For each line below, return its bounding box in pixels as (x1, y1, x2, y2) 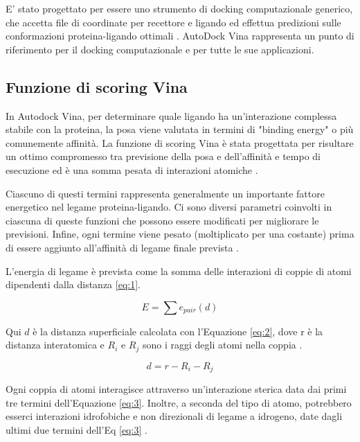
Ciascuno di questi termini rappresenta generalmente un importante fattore (6, 186, 325, 200)
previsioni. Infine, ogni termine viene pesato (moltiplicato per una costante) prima (6, 227, 354, 241)
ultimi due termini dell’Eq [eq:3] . (6, 422, 147, 436)
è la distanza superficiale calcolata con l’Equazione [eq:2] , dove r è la (33, 324, 323, 338)
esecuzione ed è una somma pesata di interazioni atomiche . (6, 162, 258, 177)
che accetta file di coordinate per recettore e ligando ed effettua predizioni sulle (6, 15, 341, 29)
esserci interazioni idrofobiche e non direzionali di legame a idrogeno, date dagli (6, 409, 343, 423)
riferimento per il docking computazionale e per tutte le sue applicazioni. (6, 42, 314, 56)
